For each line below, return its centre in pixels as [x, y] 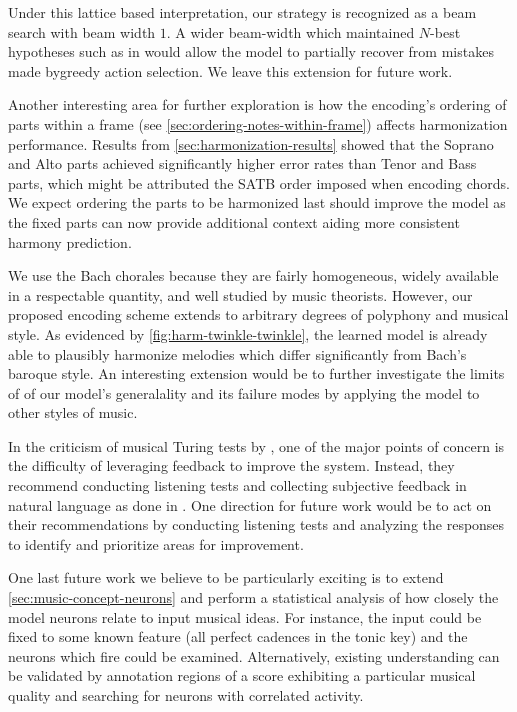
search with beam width [82, 31]
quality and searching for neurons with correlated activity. [186, 695]
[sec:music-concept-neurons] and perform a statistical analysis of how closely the [253, 597]
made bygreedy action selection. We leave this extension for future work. [230, 70]
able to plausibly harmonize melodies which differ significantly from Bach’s [237, 353]
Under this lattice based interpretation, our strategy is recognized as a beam [242, 12]
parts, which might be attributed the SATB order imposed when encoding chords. [259, 182]
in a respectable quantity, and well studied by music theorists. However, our [240, 294]
